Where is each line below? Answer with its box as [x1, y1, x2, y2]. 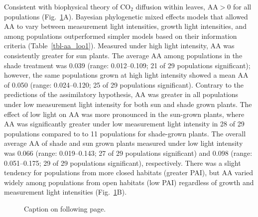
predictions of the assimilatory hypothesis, [4, 89, 133, 100]
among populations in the [164, 50, 243, 60]
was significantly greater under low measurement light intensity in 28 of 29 [16, 118, 245, 129]
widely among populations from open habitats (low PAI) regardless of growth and [4, 177, 254, 187]
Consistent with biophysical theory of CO [4, 1, 131, 11]
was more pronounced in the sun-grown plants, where [81, 108, 245, 119]
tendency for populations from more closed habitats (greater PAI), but [4, 167, 220, 178]
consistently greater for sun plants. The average [4, 50, 149, 60]
